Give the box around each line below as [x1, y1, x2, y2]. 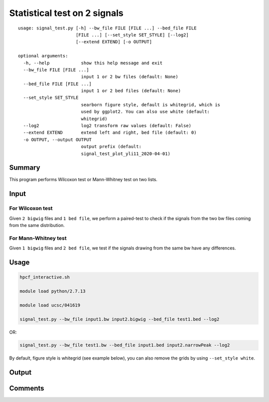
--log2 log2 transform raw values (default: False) [23, 123, 192, 129]
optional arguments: [18, 53, 68, 59]
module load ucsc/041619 [19, 302, 81, 308]
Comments [9, 384, 44, 393]
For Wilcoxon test [9, 205, 53, 212]
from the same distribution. [9, 222, 65, 228]
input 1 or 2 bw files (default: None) [81, 74, 179, 80]
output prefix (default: [81, 144, 142, 150]
